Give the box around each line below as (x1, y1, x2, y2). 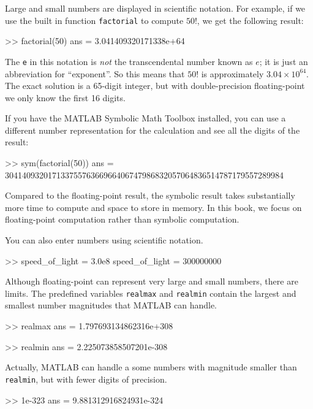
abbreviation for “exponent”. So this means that (5, 67, 185, 80)
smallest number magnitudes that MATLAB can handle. (5, 299, 217, 312)
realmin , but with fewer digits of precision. (5, 372, 167, 385)
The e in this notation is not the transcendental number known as (5, 55, 253, 67)
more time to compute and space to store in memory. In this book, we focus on (5, 201, 302, 213)
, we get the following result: (197, 13, 304, 26)
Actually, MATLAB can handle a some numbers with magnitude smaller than (5, 361, 297, 373)
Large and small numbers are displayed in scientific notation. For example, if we (5, 2, 306, 14)
